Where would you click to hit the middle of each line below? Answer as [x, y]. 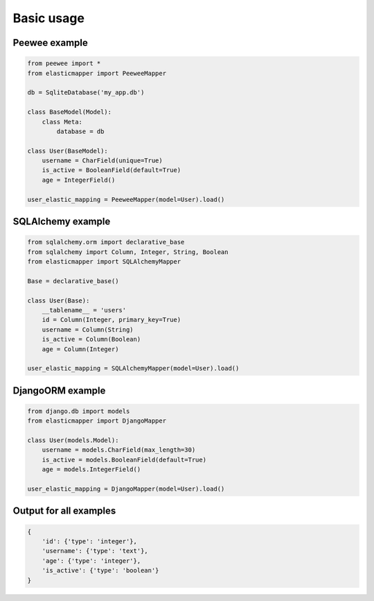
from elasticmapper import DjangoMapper [97, 421]
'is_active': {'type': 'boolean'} [100, 570]
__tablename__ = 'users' [84, 310]
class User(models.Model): [73, 440]
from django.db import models [79, 411]
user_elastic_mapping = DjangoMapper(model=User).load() [126, 489]
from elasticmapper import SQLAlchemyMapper [104, 261]
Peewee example [50, 43]
